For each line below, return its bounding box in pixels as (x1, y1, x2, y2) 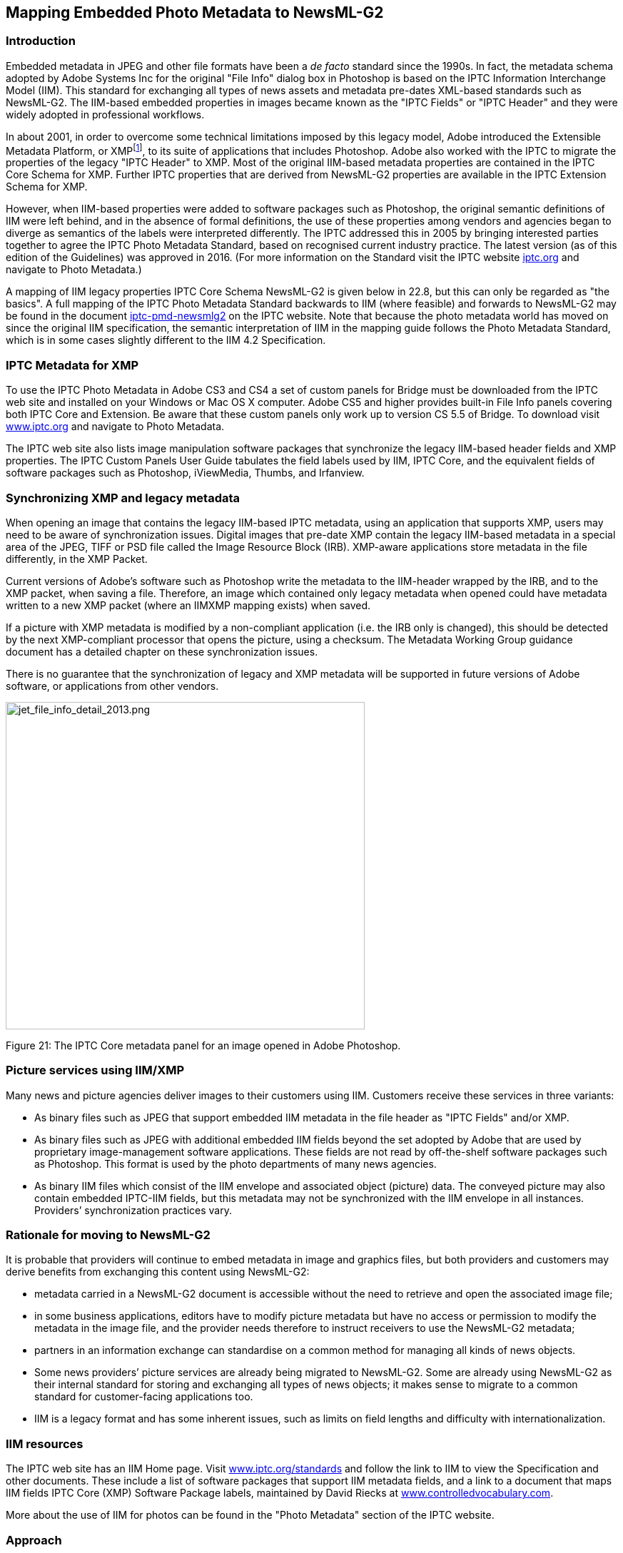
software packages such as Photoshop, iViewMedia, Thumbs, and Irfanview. (6, 467, 365, 479)
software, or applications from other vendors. (6, 679, 219, 692)
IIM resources (6, 1436, 83, 1451)
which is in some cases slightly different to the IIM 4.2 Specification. (6, 334, 326, 347)
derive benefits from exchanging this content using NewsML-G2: (6, 1266, 310, 1278)
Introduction (6, 34, 76, 49)
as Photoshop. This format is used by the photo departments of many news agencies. (34, 1157, 437, 1170)
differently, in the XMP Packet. (6, 552, 148, 565)
